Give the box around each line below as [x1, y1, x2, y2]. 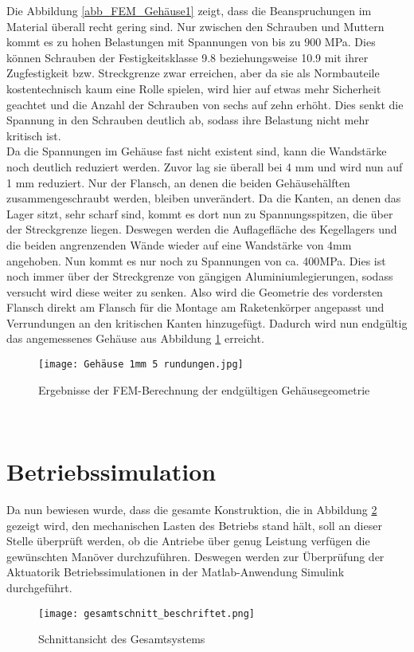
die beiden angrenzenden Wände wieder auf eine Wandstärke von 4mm [6, 236, 352, 253]
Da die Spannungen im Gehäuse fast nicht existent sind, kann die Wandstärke [6, 143, 387, 159]
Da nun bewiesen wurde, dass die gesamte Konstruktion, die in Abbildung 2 [6, 501, 377, 518]
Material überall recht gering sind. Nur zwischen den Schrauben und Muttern [6, 18, 385, 34]
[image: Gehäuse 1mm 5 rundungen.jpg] [38, 359, 244, 371]
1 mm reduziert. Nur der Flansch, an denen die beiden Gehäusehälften [6, 174, 350, 190]
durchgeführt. [6, 579, 72, 595]
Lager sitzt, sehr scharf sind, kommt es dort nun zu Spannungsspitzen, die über [6, 205, 393, 222]
